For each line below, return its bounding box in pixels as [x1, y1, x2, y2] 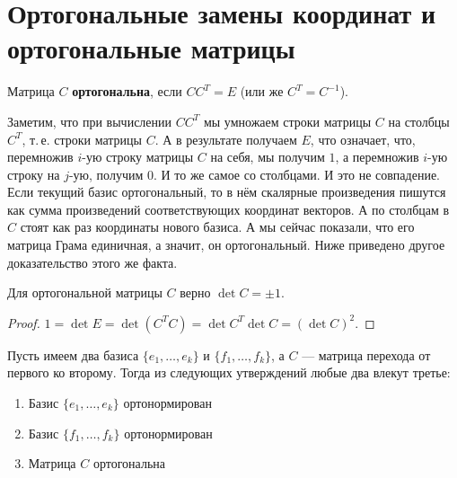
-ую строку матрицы [82, 147, 194, 166]
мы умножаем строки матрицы [203, 111, 372, 130]
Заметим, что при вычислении [7, 111, 172, 130]
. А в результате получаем [154, 129, 297, 148]
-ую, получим [68, 164, 144, 183]
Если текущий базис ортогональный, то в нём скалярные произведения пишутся [7, 182, 446, 201]
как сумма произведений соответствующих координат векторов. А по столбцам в [7, 199, 450, 218]
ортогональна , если [72, 82, 182, 101]
